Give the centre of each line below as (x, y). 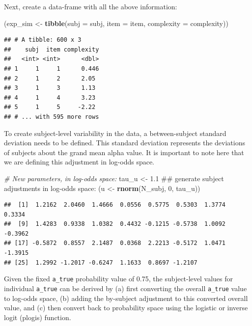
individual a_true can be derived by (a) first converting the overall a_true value (126, 288)
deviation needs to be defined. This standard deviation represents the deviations (125, 143)
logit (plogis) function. (38, 317)
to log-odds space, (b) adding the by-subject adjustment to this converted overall (126, 298)
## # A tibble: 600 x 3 (43, 40)
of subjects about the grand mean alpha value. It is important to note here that (124, 152)
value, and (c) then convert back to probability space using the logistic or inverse (126, 308)
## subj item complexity (52, 49)
